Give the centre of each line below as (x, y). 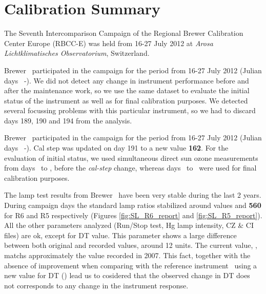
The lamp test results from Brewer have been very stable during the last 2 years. (133, 195)
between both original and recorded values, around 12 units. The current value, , (131, 245)
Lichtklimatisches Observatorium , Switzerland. (77, 53)
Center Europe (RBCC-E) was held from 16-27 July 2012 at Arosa (109, 43)
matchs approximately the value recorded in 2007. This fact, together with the (127, 255)
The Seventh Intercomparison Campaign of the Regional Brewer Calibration (124, 33)
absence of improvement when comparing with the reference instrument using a (131, 265)
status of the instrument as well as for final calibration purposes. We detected (126, 100)
